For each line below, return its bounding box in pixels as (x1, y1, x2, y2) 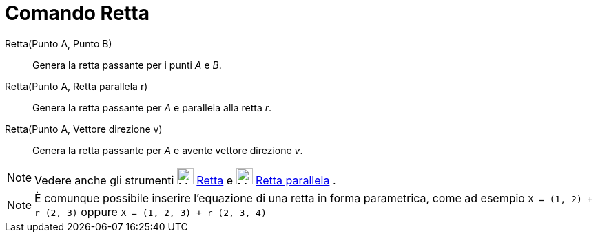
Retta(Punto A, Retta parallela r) (5, 80, 148, 92)
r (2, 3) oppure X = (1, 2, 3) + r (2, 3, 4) (34, 204, 267, 219)
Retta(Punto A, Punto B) (5, 37, 112, 50)
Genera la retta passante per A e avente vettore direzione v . (32, 144, 303, 156)
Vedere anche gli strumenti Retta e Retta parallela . (34, 173, 336, 187)
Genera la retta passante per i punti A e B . (32, 58, 222, 71)
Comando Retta (5, 1, 149, 25)
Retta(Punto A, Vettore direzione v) (5, 122, 163, 135)
